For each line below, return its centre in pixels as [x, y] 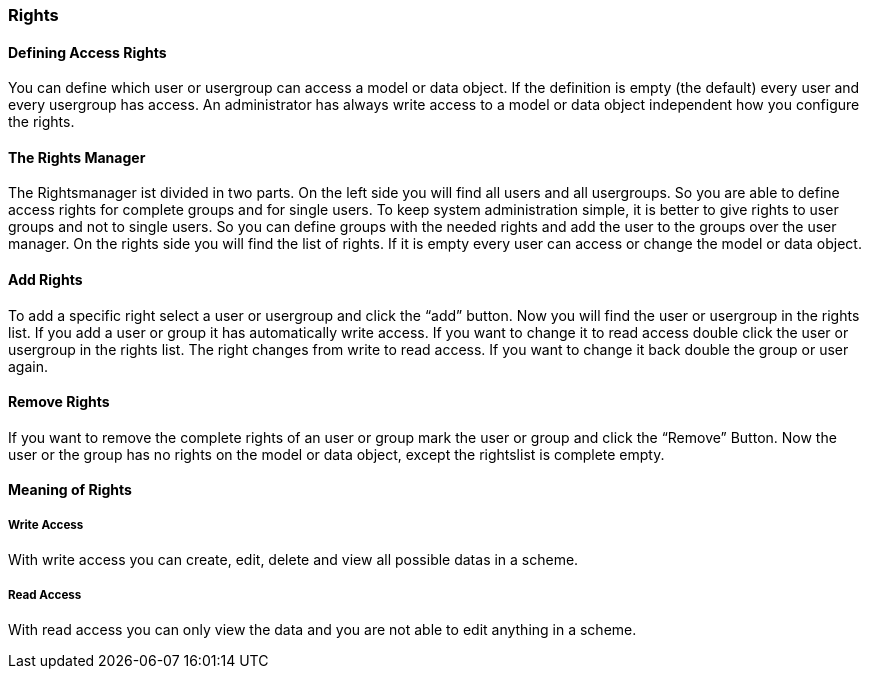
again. [28, 366]
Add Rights [45, 280]
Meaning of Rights [70, 490]
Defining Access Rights [87, 52]
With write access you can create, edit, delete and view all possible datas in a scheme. [293, 560]
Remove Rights [59, 402]
